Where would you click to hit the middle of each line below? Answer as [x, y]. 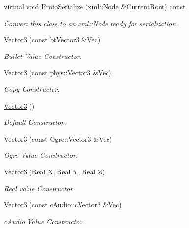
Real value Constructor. [40, 188]
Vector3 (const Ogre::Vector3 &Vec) [58, 138]
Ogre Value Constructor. [41, 155]
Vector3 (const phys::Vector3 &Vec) [58, 72]
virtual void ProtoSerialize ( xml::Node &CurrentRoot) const [95, 6]
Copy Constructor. [32, 89]
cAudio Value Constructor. [44, 221]
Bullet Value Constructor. [43, 56]
